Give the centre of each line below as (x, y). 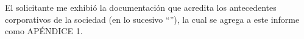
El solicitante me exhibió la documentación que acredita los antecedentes (141, 7)
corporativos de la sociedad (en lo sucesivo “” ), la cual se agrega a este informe (152, 19)
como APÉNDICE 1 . (44, 31)
